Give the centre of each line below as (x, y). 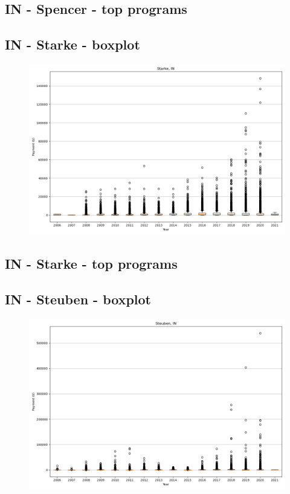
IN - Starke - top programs (91, 264)
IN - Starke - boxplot (72, 44)
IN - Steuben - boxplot (78, 299)
